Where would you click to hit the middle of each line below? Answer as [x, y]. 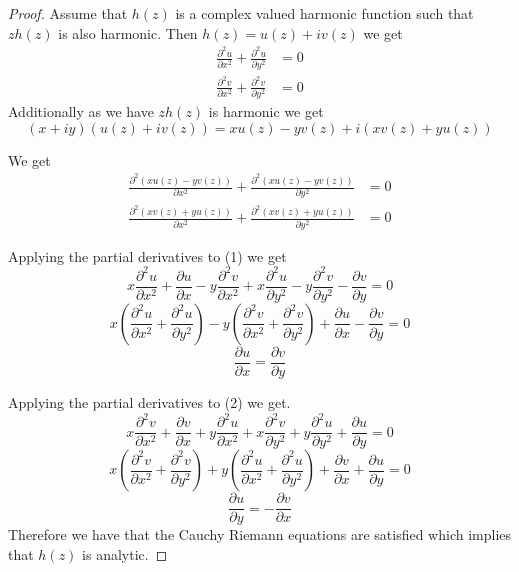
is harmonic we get [266, 111]
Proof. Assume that [68, 13]
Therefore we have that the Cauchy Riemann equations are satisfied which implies [260, 534]
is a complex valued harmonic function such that [324, 13]
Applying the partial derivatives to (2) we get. [149, 402]
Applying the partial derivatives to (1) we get [147, 255]
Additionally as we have [81, 111]
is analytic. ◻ [125, 553]
